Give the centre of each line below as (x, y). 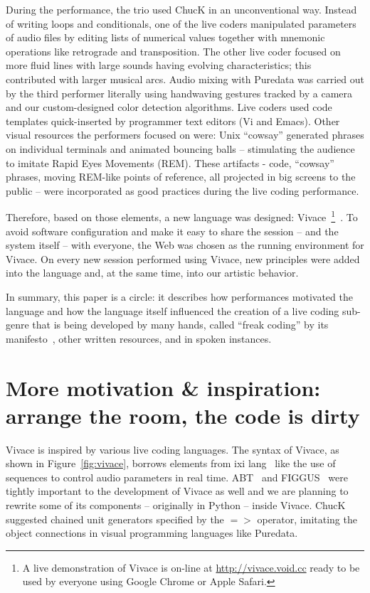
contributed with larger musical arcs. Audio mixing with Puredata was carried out (185, 79)
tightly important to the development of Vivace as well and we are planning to (177, 491)
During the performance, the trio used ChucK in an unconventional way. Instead (181, 9)
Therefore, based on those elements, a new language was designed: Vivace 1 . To (182, 216)
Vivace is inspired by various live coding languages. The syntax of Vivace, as (173, 449)
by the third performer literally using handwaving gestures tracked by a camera (179, 93)
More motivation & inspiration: (163, 387)
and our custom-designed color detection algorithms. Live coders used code (169, 107)
